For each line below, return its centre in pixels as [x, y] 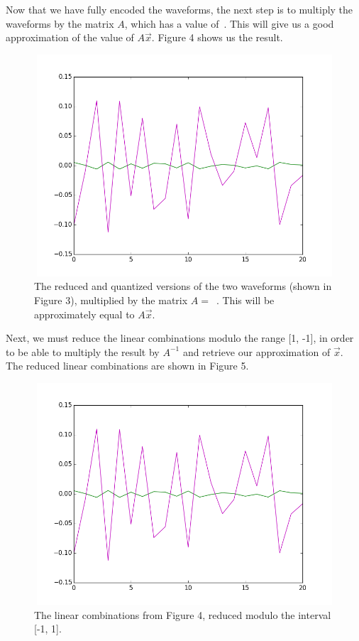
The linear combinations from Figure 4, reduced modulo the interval [183, 614]
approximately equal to [84, 314]
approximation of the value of [70, 37]
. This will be [245, 300]
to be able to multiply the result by [83, 351]
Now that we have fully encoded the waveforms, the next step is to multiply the [179, 9]
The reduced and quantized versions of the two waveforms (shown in [183, 286]
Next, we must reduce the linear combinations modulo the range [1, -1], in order [180, 338]
